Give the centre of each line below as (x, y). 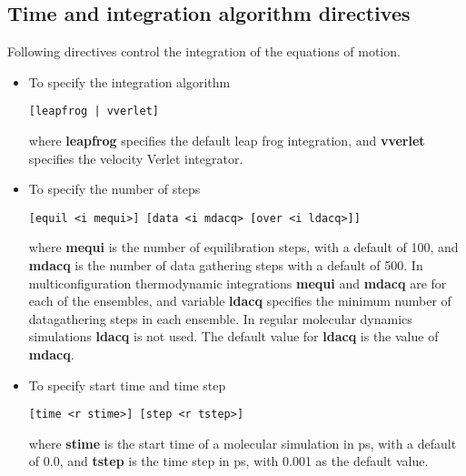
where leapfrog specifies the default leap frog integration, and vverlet (227, 141)
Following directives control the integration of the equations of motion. (204, 51)
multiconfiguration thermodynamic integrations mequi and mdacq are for (238, 283)
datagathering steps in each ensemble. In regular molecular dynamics (220, 318)
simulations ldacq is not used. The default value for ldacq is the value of (233, 336)
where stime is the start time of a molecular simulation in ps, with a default (243, 443)
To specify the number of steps (114, 189)
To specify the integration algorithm (129, 81)
